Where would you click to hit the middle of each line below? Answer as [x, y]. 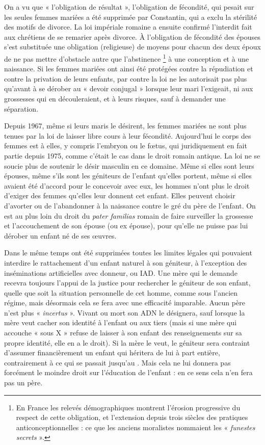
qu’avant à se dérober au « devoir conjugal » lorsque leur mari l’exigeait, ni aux [129, 88]
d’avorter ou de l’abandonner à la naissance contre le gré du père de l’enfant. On [130, 205]
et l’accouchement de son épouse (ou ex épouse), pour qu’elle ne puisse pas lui [126, 226]
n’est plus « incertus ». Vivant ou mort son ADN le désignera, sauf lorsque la [125, 312]
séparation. [21, 108]
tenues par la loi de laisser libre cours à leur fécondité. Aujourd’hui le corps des [128, 135]
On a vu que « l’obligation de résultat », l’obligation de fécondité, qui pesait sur [129, 7]
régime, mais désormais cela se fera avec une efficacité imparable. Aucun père [125, 303]
